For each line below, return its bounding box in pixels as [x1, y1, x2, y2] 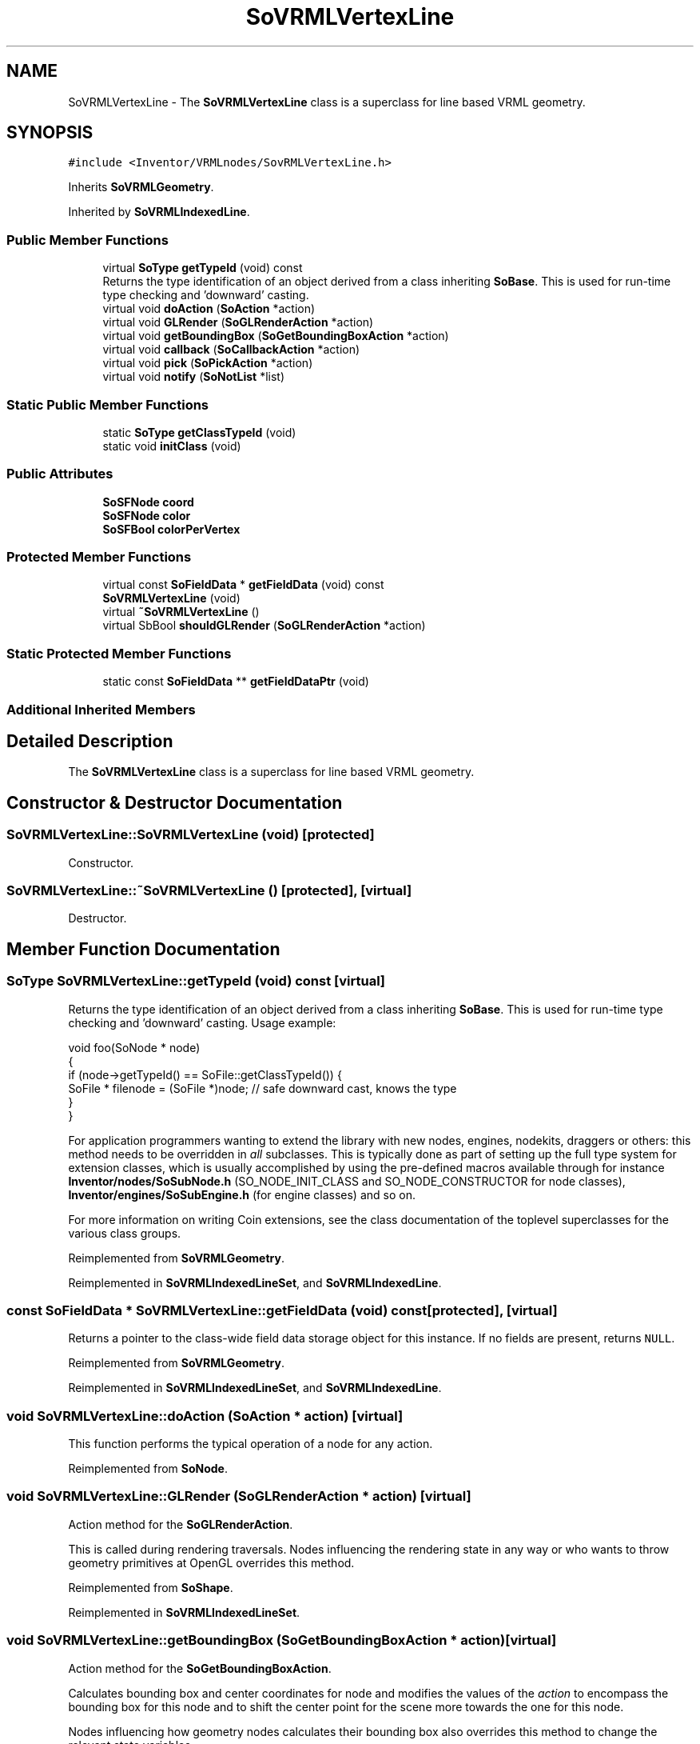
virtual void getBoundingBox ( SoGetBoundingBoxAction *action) [102, 329, 449, 343]
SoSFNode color [102, 508, 191, 522]
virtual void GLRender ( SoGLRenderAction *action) [102, 315, 374, 330]
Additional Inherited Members [6, 701, 196, 718]
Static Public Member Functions [6, 396, 209, 413]
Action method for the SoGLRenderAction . [68, 1517, 293, 1531]
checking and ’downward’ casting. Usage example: [68, 1015, 336, 1030]
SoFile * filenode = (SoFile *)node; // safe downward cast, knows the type [68, 1081, 457, 1095]
